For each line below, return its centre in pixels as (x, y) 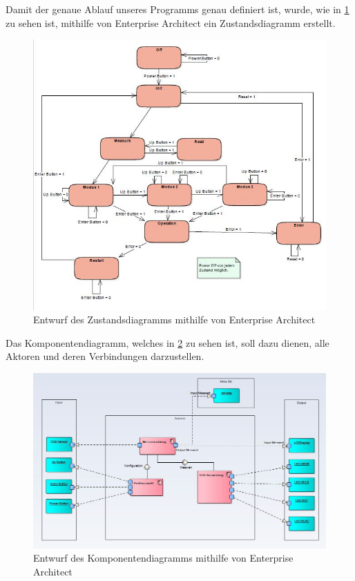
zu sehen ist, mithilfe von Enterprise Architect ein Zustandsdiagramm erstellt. (171, 22)
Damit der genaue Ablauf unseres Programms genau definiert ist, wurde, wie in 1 (177, 9)
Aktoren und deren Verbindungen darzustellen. (105, 356)
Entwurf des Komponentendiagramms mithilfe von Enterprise (163, 558)
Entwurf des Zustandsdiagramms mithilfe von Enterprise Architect (174, 320)
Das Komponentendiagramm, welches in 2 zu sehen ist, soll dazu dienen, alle (167, 342)
